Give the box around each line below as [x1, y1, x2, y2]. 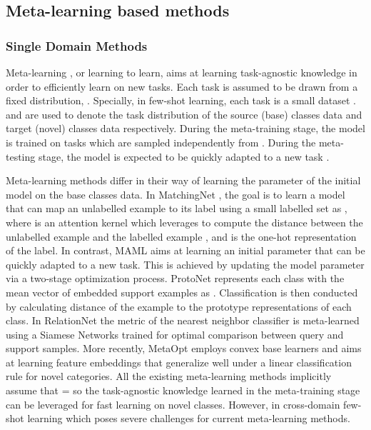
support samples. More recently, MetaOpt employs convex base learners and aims [6, 341, 362, 356]
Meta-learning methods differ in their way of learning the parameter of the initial [6, 173, 361, 188]
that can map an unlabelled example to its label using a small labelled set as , [6, 201, 347, 216]
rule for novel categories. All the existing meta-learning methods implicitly [6, 369, 332, 384]
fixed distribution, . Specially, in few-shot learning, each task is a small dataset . [6, 93, 356, 108]
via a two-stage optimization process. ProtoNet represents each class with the [6, 271, 345, 286]
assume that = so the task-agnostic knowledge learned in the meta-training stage [6, 383, 360, 398]
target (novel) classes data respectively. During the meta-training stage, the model [6, 121, 365, 136]
